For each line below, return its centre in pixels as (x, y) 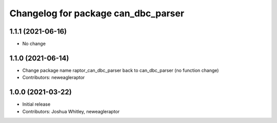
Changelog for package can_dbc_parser (97, 13)
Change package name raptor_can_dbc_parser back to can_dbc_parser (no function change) (121, 70)
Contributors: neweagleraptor (54, 78)
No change (34, 44)
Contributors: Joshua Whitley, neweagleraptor (71, 111)
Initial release (36, 104)
